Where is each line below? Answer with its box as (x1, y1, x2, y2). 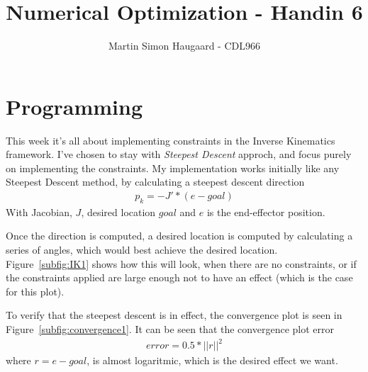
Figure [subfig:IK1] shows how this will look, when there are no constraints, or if (6, 256, 357, 271)
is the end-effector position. (206, 204, 325, 219)
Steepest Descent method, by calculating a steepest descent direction (6, 174, 305, 189)
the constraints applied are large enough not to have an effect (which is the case (6, 270, 353, 285)
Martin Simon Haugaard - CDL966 (108, 38, 260, 53)
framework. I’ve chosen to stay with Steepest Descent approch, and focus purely (6, 147, 352, 162)
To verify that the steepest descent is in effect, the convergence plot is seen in (6, 308, 342, 322)
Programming (6, 91, 143, 120)
